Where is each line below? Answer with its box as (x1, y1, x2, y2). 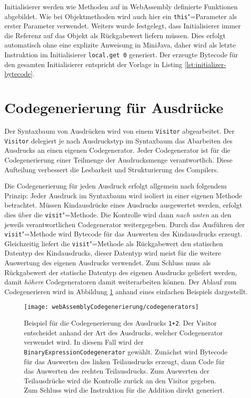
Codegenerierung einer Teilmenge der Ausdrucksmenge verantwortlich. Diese (4, 154, 232, 164)
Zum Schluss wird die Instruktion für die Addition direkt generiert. (24, 385, 225, 395)
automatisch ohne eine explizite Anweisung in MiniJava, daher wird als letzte (4, 40, 236, 50)
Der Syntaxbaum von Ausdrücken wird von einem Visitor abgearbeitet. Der (4, 126, 235, 136)
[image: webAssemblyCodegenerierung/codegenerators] (24, 304, 199, 311)
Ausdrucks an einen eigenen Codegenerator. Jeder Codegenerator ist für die (4, 145, 230, 155)
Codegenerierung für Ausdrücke (4, 97, 224, 117)
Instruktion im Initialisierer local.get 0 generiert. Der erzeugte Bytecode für (4, 49, 238, 60)
